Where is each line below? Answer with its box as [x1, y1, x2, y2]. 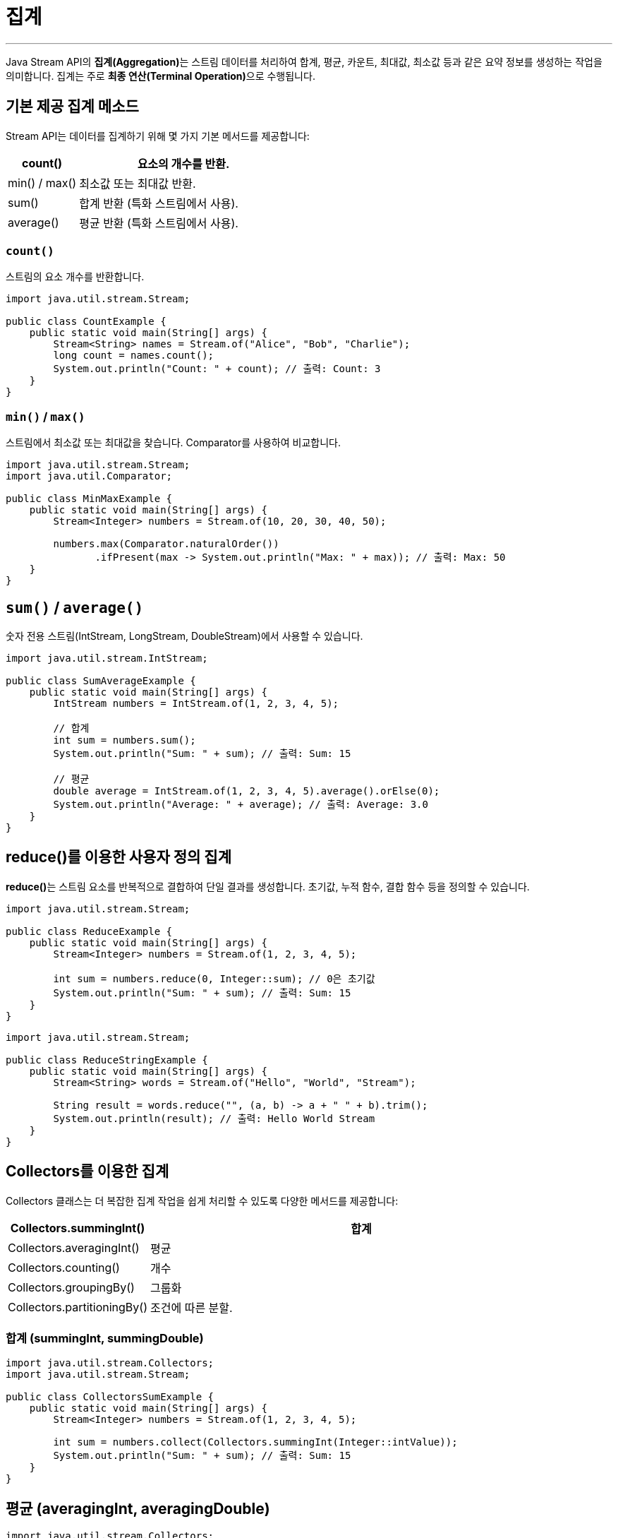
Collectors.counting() [8, 1260, 120, 1275]
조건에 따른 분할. [150, 1300, 233, 1315]
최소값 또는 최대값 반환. [79, 176, 196, 191]
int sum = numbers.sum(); [53, 734, 196, 746]
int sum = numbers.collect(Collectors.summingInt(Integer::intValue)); [53, 1436, 458, 1448]
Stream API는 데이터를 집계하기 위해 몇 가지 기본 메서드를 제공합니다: [6, 129, 310, 142]
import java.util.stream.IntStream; [6, 652, 208, 664]
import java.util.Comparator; [6, 470, 173, 482]
